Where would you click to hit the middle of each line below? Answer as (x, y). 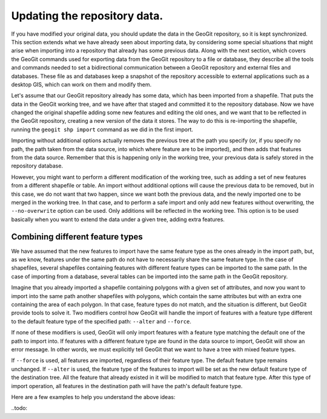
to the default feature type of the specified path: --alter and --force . (101, 321)
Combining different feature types (77, 237)
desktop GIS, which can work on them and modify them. (81, 84)
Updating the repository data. (87, 16)
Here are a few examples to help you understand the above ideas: (93, 397)
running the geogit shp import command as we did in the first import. (102, 129)
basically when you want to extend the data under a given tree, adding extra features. (118, 219)
